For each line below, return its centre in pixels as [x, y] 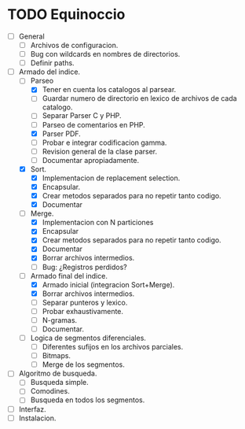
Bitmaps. [57, 356]
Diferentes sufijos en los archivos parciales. [113, 347]
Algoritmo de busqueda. [58, 374]
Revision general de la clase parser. [100, 151]
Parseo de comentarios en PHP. [94, 124]
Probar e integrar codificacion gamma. [104, 142]
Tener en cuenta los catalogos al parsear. [109, 90]
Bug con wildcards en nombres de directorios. [105, 54]
